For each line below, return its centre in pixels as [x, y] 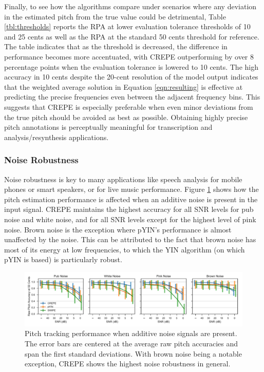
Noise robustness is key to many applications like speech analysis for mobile [123, 179]
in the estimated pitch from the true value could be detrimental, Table [115, 16]
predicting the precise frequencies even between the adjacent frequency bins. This [132, 97]
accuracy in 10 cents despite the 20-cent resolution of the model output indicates [131, 77]
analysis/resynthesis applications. [56, 137]
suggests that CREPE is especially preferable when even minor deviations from [129, 106]
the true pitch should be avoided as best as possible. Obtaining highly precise [126, 117]
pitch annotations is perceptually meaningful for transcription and [108, 127]
